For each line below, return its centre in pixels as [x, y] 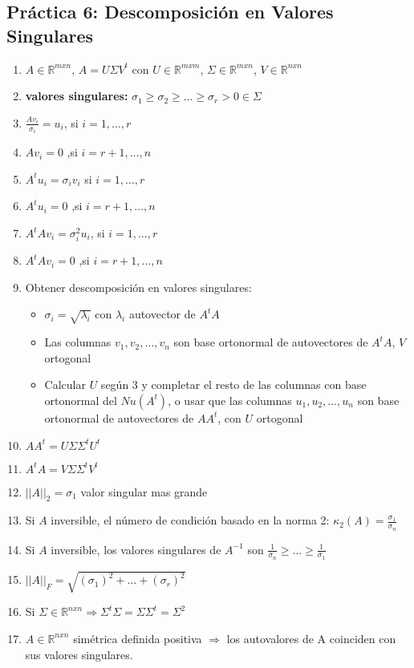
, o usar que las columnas [230, 400]
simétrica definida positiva [138, 638]
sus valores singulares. [79, 654]
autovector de [162, 314]
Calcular [65, 385]
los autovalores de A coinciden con [311, 638]
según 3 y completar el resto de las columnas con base [233, 385]
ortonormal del [81, 400]
